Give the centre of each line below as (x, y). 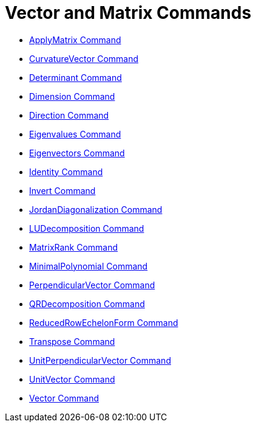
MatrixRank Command (74, 247)
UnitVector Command (72, 379)
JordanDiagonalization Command (96, 209)
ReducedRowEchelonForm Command (104, 322)
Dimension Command (72, 96)
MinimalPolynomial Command (89, 266)
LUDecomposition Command (87, 228)
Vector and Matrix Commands (128, 13)
